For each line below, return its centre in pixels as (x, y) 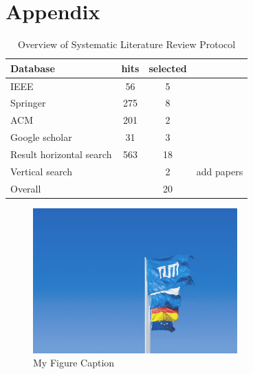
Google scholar (41, 137)
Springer (28, 103)
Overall (26, 188)
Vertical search (41, 171)
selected (168, 68)
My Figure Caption (74, 363)
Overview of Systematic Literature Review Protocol (127, 44)
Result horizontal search (61, 154)
